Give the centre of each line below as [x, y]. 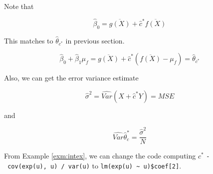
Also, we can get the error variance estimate [71, 78]
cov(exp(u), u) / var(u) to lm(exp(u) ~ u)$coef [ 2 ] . [95, 165]
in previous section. [95, 40]
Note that [19, 6]
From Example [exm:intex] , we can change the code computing [100, 156]
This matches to [29, 40]
